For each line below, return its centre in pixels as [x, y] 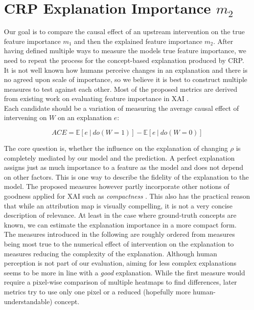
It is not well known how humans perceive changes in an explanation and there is [126, 70]
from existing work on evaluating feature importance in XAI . [96, 98]
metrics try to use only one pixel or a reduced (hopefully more [97, 291]
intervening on [25, 117]
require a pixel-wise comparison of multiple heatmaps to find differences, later [121, 282]
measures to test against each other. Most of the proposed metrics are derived [121, 89]
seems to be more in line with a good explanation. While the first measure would [125, 272]
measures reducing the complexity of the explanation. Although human [111, 253]
